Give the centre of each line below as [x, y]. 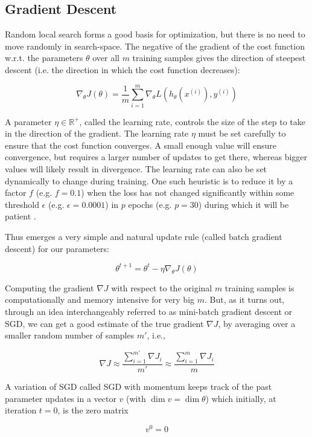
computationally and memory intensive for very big [100, 299]
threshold [22, 204]
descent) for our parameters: [57, 248]
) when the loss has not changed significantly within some [188, 193]
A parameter [28, 121]
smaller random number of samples [70, 335]
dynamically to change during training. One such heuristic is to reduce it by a [149, 180]
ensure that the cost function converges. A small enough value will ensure [141, 145]
